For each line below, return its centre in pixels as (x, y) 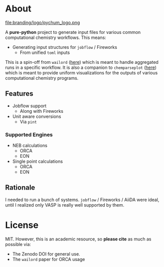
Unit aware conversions (37, 116)
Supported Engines (29, 134)
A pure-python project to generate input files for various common (73, 32)
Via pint (28, 122)
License (22, 225)
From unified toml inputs (45, 52)
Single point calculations (38, 161)
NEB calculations (30, 146)
